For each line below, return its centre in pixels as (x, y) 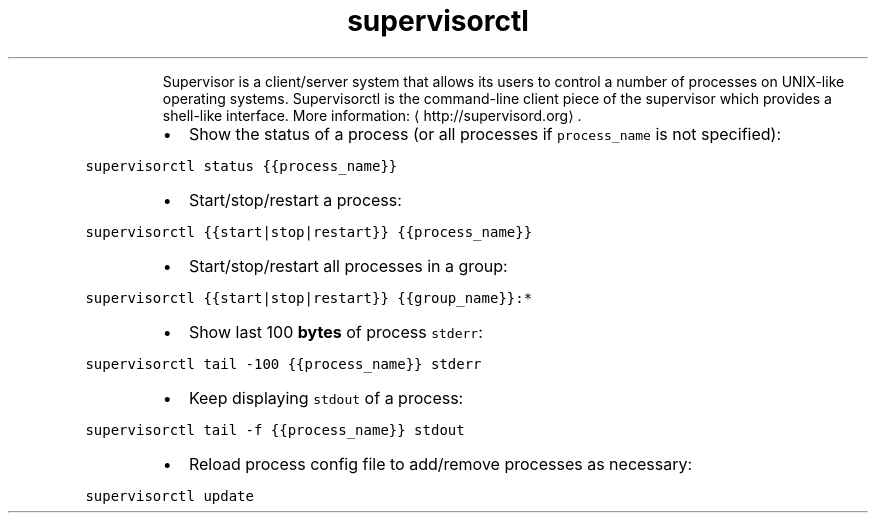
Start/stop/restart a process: (295, 199)
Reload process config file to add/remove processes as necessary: (440, 463)
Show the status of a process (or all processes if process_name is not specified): (484, 133)
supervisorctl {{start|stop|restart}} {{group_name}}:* (309, 297)
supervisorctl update (169, 495)
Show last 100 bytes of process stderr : (335, 331)
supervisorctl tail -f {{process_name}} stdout (275, 429)
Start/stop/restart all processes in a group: (348, 265)
